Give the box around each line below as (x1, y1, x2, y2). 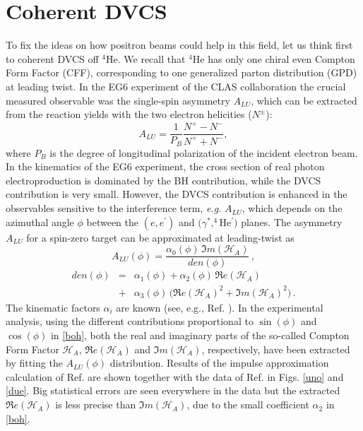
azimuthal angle (6, 214, 74, 229)
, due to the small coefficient (186, 397, 309, 412)
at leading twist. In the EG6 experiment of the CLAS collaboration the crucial (6, 78, 346, 93)
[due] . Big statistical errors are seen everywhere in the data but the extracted (6, 383, 340, 398)
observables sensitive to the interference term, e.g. (6, 201, 222, 215)
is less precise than (55, 397, 136, 412)
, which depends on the (242, 201, 343, 215)
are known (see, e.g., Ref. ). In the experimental (116, 300, 323, 314)
